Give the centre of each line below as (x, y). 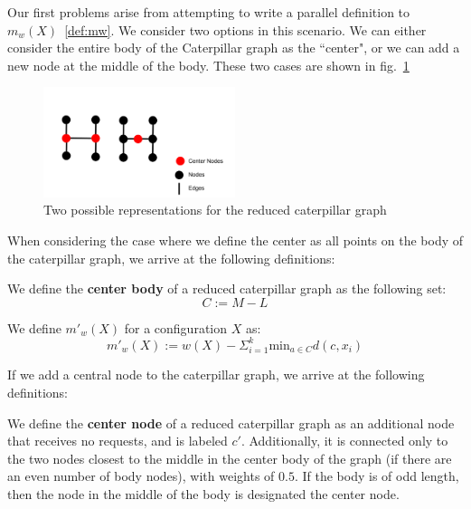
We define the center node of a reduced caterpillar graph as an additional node (231, 423)
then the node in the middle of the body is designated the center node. (203, 493)
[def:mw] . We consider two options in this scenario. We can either (245, 29)
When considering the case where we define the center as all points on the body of (235, 240)
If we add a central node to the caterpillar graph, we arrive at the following (216, 375)
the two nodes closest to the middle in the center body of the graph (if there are (230, 458)
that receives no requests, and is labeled (118, 441)
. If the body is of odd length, (377, 476)
